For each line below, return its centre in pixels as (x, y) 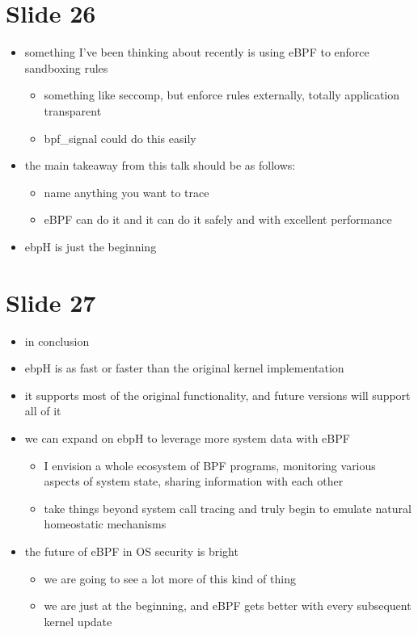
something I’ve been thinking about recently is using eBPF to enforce (197, 52)
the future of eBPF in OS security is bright (131, 551)
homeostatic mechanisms (105, 524)
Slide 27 (51, 302)
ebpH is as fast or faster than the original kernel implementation (184, 368)
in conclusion (57, 341)
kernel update (78, 621)
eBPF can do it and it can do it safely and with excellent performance (218, 219)
